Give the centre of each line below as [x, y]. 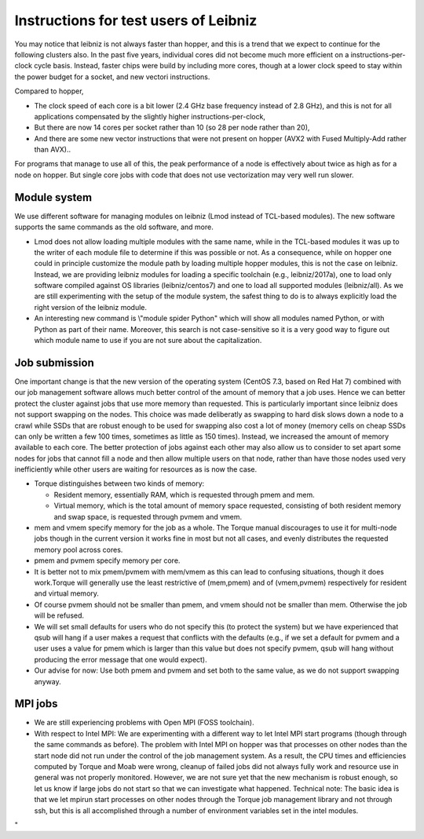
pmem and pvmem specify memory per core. [107, 560]
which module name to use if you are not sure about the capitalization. [148, 341]
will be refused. [59, 615]
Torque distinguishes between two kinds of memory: [119, 483]
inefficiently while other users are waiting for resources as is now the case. [136, 469]
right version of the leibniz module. [91, 307]
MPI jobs [36, 704]
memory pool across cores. [79, 549]
